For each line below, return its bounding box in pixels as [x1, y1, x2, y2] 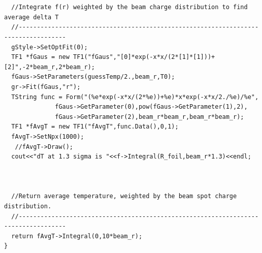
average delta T [4, 13, 59, 21]
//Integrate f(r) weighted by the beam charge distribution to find [11, 4, 248, 11]
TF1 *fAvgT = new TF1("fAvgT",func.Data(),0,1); [11, 123, 179, 131]
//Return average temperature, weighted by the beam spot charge [11, 193, 237, 200]
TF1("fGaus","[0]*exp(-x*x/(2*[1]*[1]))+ [73, 53, 215, 61]
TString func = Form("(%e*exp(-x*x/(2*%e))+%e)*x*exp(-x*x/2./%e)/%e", [11, 93, 259, 101]
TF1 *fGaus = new [11, 53, 70, 61]
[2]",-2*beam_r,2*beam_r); [4, 63, 95, 71]
